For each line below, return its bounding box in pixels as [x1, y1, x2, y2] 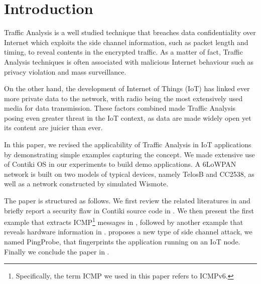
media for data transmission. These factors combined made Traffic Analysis [4, 103, 236, 113]
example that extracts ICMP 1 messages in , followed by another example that [4, 215, 243, 227]
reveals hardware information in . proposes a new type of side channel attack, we [4, 226, 252, 237]
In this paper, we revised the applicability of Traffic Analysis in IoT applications [4, 139, 251, 150]
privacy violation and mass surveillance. [4, 66, 126, 77]
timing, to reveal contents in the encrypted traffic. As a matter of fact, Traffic [4, 47, 243, 57]
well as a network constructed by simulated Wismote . [4, 178, 169, 189]
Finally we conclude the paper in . [4, 246, 109, 256]
